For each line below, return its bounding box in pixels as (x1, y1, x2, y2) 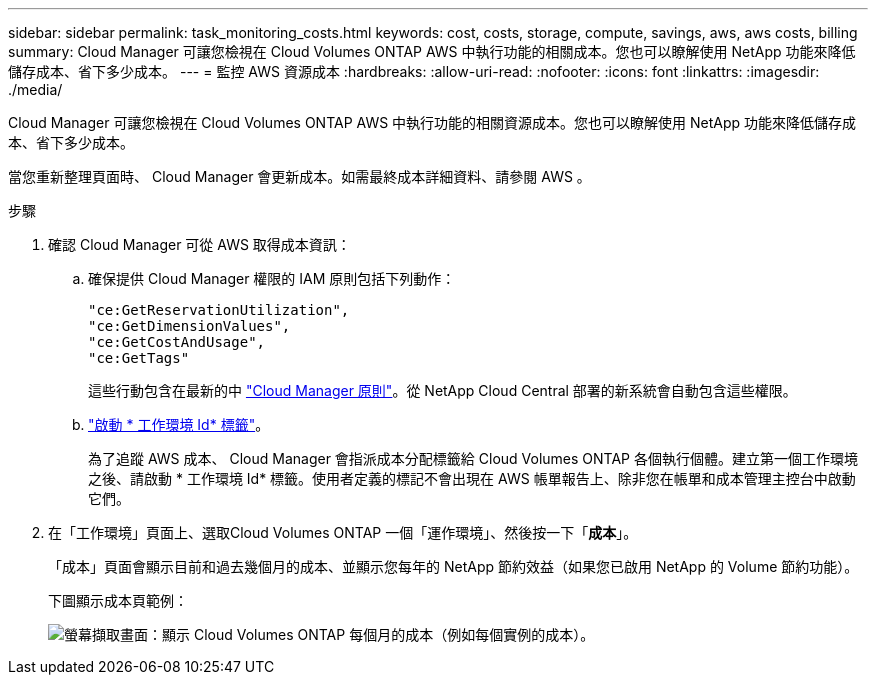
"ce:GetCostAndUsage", (88, 334, 266, 350)
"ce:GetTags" (88, 350, 190, 366)
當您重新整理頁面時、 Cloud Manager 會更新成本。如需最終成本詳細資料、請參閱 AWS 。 (8, 168, 591, 185)
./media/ (8, 81, 63, 98)
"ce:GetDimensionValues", (88, 318, 291, 334)
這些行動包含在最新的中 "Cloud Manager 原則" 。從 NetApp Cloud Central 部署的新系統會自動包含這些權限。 (88, 382, 797, 399)
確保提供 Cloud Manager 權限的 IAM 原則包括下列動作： (88, 270, 456, 287)
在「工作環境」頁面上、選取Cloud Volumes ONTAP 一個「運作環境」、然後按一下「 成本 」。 (48, 524, 638, 541)
